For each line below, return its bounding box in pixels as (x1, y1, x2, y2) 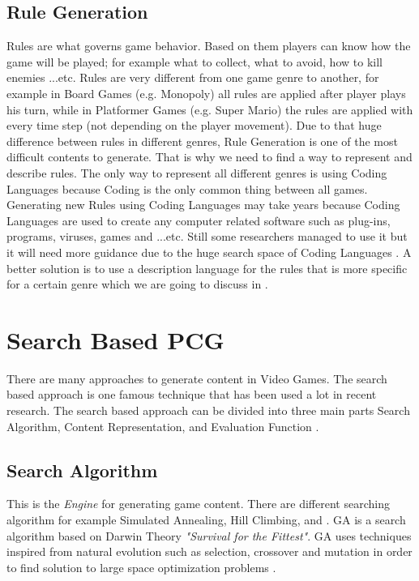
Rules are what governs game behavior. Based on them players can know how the (6, 37, 411, 54)
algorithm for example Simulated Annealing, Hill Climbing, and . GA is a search (6, 511, 406, 528)
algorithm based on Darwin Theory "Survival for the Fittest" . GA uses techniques (6, 527, 412, 544)
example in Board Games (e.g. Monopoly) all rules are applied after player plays (6, 84, 406, 101)
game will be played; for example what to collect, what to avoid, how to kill (6, 53, 383, 70)
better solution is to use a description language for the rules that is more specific (6, 259, 408, 276)
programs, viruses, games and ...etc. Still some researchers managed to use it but (6, 228, 408, 245)
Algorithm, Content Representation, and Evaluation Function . (6, 417, 319, 434)
